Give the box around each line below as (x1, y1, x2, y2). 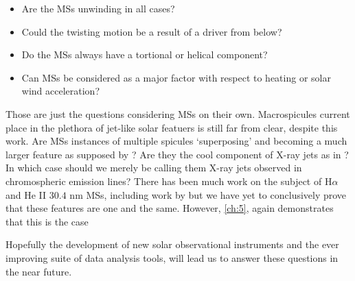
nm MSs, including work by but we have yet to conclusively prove (69, 187, 347, 201)
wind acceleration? (21, 84, 100, 98)
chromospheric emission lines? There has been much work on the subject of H (5, 173, 332, 188)
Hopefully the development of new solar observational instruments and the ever (5, 237, 339, 252)
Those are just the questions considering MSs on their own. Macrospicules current (5, 106, 350, 121)
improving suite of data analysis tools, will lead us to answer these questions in (5, 250, 339, 265)
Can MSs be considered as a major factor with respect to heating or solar (21, 70, 331, 84)
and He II (5, 187, 47, 201)
